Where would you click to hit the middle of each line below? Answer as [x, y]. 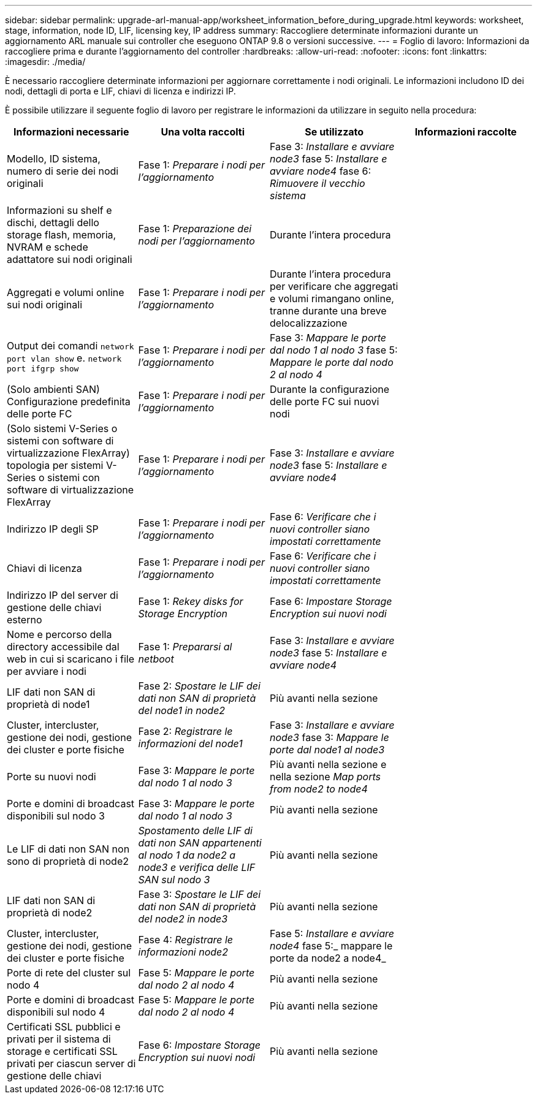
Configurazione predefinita [69, 401]
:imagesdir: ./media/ [45, 62]
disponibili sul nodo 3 [56, 816]
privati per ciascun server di [71, 1063]
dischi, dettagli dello [53, 222]
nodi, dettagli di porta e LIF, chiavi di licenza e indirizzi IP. [120, 91]
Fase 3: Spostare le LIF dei [200, 894]
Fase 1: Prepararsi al [185, 647]
